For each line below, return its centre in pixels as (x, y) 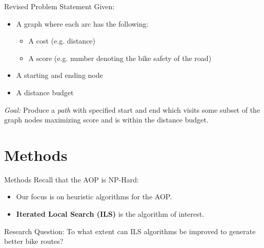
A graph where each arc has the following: (82, 23)
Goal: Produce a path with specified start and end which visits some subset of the (132, 109)
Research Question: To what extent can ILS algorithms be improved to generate (130, 231)
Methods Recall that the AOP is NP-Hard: (72, 179)
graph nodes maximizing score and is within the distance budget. (106, 120)
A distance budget (45, 92)
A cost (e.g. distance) (62, 41)
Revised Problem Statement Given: (59, 6)
